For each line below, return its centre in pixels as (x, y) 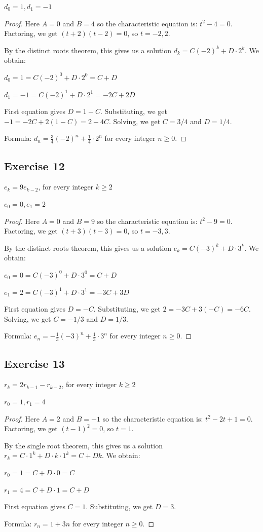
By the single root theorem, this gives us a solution (83, 445)
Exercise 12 (34, 165)
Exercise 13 (34, 363)
